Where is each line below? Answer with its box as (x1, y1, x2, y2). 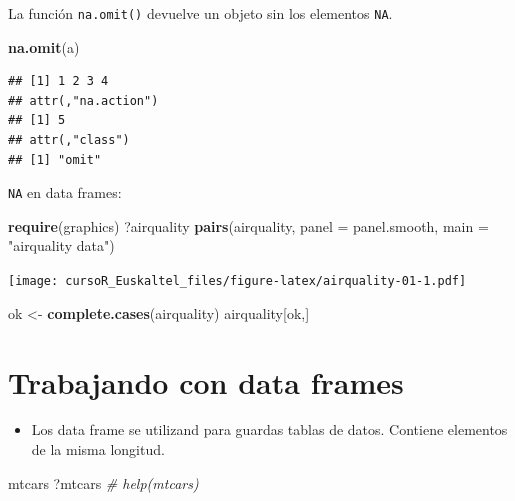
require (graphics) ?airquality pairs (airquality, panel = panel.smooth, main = (8, 215, 489, 236)
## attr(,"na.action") (8, 93, 159, 108)
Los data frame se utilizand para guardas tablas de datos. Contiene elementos (31, 419, 508, 440)
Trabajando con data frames (8, 361, 404, 402)
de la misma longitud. (31, 439, 165, 460)
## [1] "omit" (8, 152, 102, 167)
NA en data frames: (8, 182, 122, 203)
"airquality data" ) (8, 235, 115, 256)
